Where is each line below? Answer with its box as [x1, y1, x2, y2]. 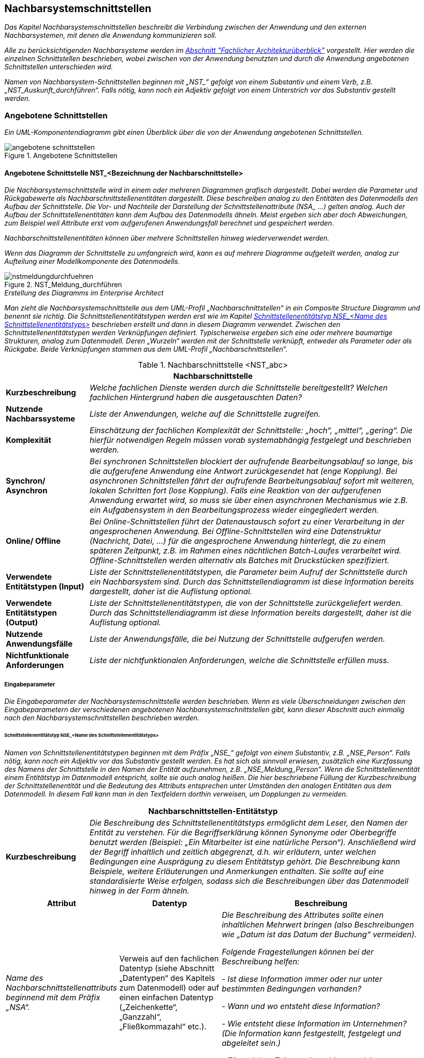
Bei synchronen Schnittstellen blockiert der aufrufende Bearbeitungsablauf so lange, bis [89, 456, 413, 467]
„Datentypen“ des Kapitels [119, 973, 215, 983]
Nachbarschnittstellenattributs [6, 982, 117, 993]
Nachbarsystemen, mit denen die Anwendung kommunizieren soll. [4, 31, 217, 40]
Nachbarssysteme [6, 414, 75, 424]
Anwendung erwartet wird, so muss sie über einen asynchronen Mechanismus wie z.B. [89, 495, 408, 505]
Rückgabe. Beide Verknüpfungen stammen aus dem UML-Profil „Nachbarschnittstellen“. [4, 345, 288, 354]
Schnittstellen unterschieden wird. [4, 63, 113, 71]
